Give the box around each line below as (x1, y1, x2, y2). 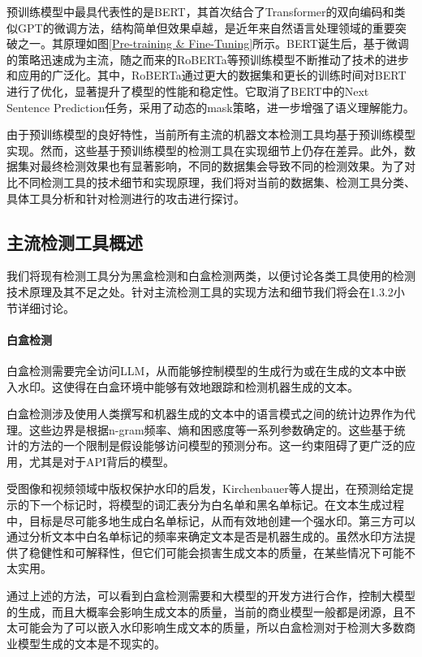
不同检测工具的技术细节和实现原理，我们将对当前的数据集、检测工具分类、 (17, 173, 416, 190)
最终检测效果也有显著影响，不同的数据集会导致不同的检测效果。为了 (40, 158, 404, 175)
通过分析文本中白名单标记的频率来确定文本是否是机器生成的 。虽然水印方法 (6, 528, 404, 545)
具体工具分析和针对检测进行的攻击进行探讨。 (6, 189, 245, 206)
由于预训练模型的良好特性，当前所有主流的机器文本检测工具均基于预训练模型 (6, 126, 416, 143)
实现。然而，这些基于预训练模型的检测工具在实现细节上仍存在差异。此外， (6, 141, 404, 158)
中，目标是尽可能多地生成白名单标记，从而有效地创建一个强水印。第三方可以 (6, 512, 416, 529)
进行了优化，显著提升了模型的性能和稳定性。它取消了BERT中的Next (6, 82, 369, 99)
